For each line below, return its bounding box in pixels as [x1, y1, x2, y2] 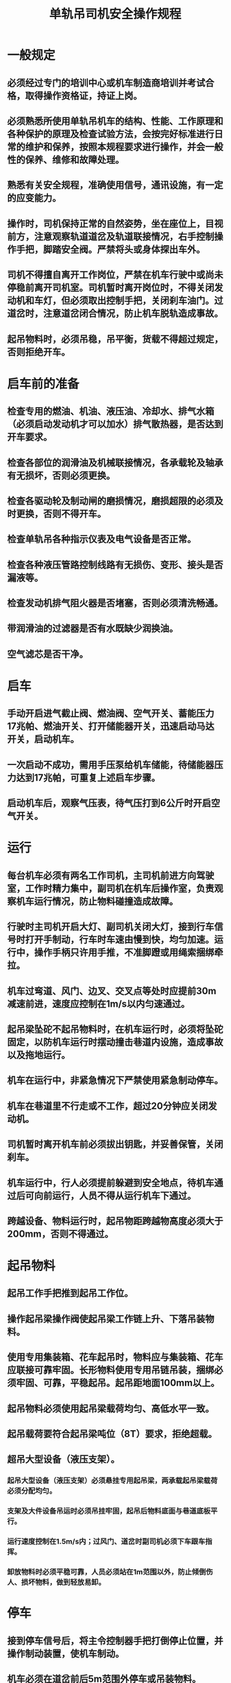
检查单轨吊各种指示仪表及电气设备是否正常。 [7, 534, 197, 545]
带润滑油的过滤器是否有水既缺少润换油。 [7, 623, 178, 634]
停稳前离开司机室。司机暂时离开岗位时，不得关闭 [7, 282, 215, 294]
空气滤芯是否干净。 [7, 648, 88, 660]
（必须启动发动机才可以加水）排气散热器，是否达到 [7, 418, 223, 430]
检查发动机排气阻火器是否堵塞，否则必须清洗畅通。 [7, 597, 223, 609]
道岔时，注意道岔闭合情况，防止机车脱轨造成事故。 [7, 308, 223, 319]
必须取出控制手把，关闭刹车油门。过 [69, 295, 223, 306]
